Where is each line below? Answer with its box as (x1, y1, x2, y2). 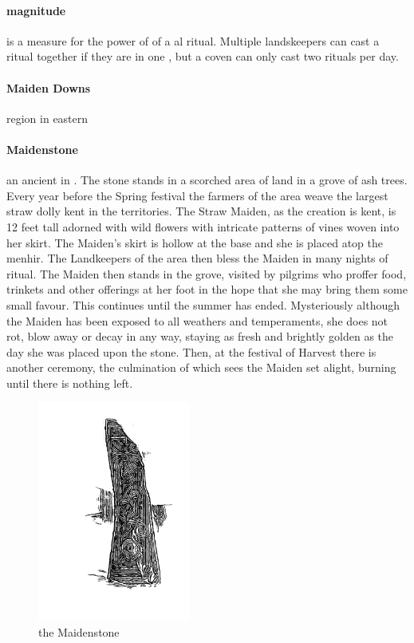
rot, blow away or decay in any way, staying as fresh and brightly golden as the (6, 328, 394, 345)
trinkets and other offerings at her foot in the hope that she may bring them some (6, 281, 408, 298)
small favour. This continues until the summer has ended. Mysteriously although (6, 296, 400, 313)
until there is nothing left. (6, 374, 133, 391)
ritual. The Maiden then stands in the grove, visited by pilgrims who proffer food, (6, 265, 407, 282)
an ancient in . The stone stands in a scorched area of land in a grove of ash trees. (6, 172, 408, 188)
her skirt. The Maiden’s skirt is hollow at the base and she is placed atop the (6, 234, 383, 250)
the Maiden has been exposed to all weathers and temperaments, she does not (6, 312, 388, 329)
